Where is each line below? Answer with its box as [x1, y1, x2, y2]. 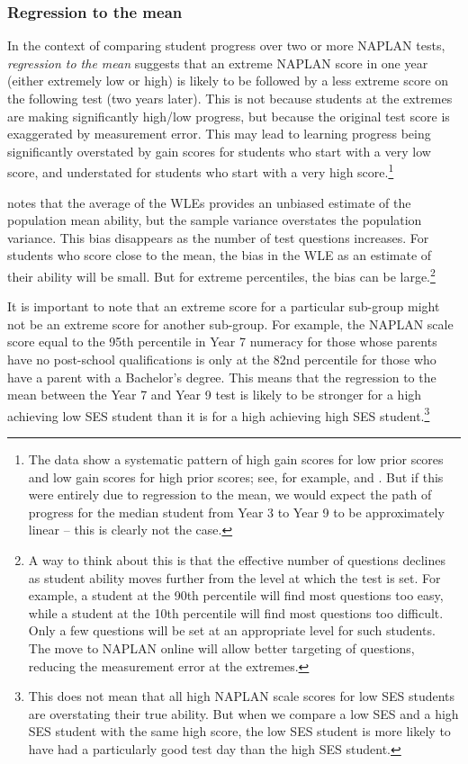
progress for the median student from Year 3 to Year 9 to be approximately [28, 502, 445, 521]
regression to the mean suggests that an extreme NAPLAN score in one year [7, 53, 428, 72]
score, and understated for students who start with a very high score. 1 [7, 160, 394, 182]
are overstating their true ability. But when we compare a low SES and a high [28, 704, 459, 723]
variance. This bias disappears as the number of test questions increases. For [7, 228, 429, 247]
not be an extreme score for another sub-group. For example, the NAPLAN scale [7, 314, 454, 333]
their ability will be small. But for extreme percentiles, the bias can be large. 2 [7, 265, 436, 285]
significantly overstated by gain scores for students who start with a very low [7, 141, 431, 160]
